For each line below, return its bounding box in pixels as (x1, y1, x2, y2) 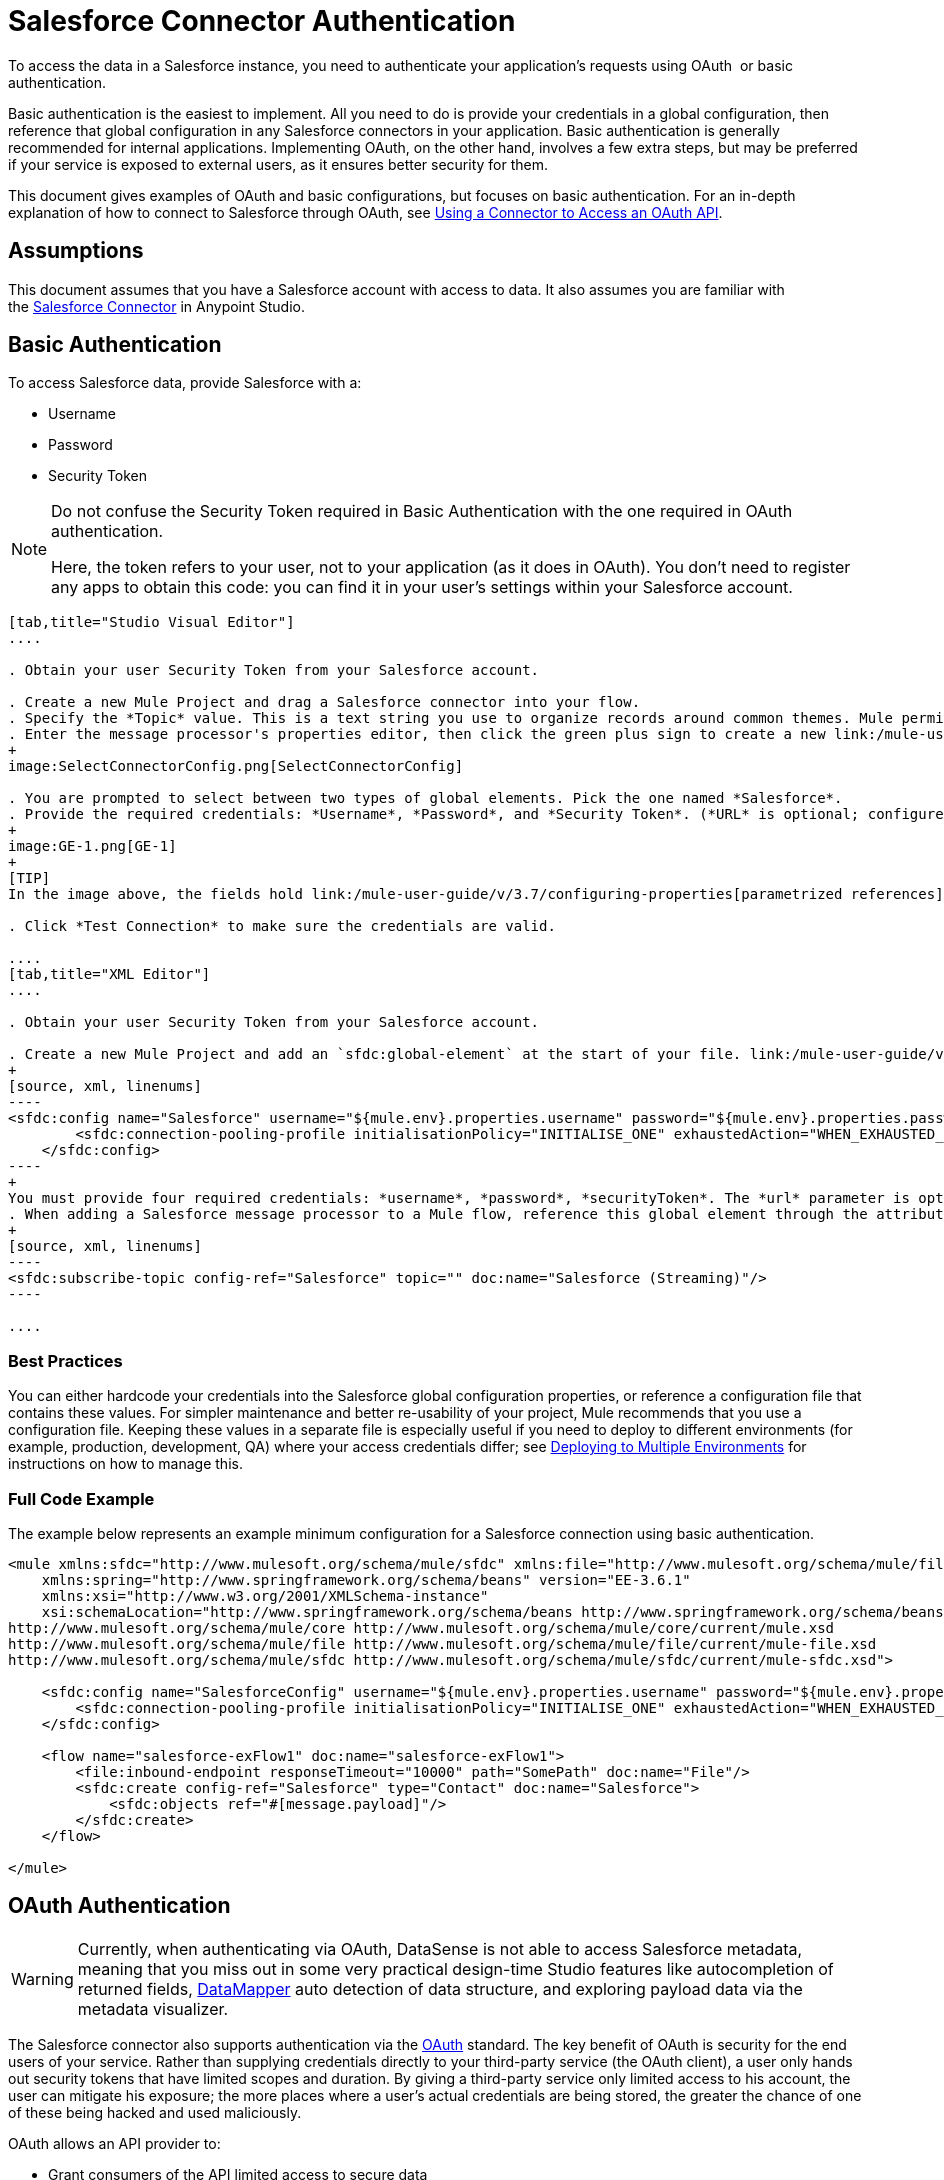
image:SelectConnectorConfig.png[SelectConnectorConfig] (8, 758, 464, 775)
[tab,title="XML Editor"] (8, 966, 211, 983)
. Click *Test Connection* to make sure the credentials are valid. (8, 918, 556, 935)
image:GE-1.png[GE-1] (8, 838, 177, 855)
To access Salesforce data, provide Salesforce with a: (8, 374, 362, 392)
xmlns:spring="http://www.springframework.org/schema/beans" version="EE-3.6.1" (41, 1571, 691, 1588)
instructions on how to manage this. (8, 1455, 243, 1473)
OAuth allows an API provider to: (8, 2134, 221, 2152)
